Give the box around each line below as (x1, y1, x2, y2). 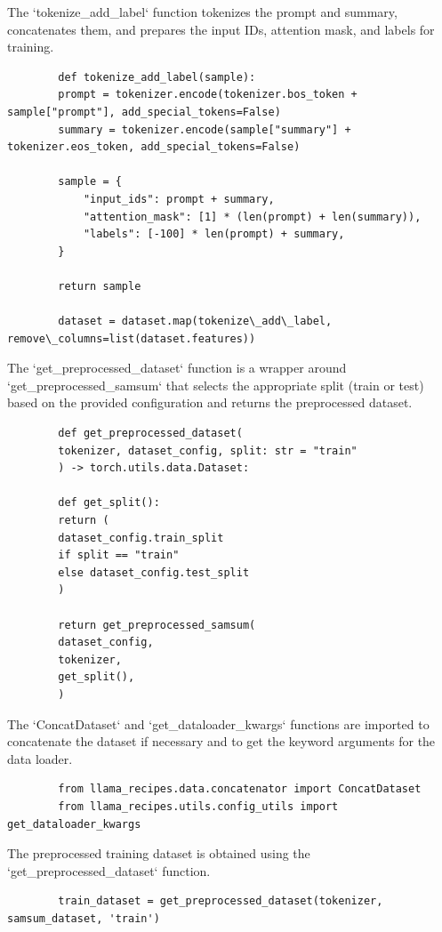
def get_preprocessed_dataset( (58, 427, 243, 440)
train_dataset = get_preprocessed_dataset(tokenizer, (58, 895, 383, 908)
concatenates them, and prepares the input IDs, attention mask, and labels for (7, 20, 435, 38)
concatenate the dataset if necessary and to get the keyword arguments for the (7, 732, 436, 751)
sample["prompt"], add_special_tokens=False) (7, 105, 281, 118)
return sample (58, 279, 141, 293)
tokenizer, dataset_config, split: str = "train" (58, 444, 358, 457)
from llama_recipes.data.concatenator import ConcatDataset (58, 783, 422, 796)
